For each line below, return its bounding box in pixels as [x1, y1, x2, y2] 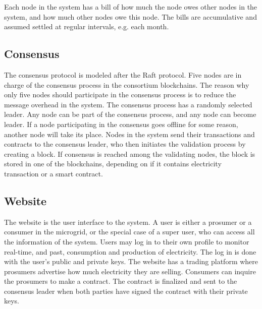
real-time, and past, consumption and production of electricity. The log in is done [4, 246, 256, 257]
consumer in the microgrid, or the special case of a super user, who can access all [4, 226, 255, 237]
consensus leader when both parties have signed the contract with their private [4, 285, 248, 296]
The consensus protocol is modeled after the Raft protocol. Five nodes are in [4, 69, 242, 80]
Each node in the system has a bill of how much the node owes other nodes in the [4, 2, 257, 12]
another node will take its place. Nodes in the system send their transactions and [4, 129, 255, 139]
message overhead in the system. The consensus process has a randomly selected [4, 99, 252, 109]
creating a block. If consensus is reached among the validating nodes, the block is [4, 148, 255, 159]
